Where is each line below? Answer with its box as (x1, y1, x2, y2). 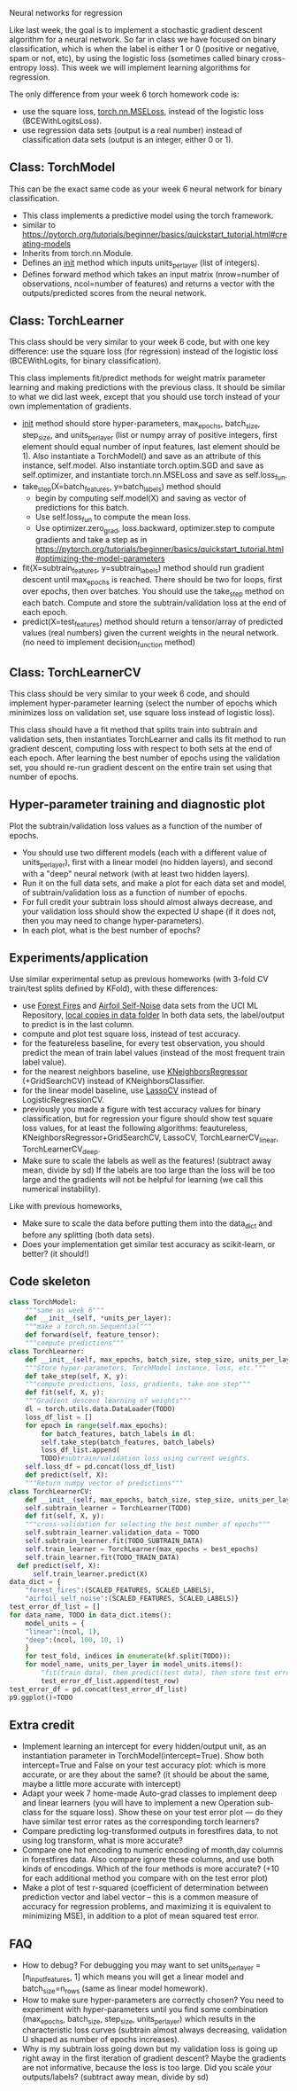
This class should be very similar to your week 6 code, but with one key (9, 337, 270, 347)
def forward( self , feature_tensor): (25, 1330, 161, 1339)
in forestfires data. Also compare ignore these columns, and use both (21, 1854, 275, 1865)
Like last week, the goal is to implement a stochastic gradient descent (9, 25, 263, 35)
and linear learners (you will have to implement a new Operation (21, 1798, 255, 1808)
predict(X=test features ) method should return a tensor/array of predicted (21, 616, 284, 628)
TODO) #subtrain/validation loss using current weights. (41, 1454, 251, 1463)
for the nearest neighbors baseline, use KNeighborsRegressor (21, 1066, 248, 1077)
